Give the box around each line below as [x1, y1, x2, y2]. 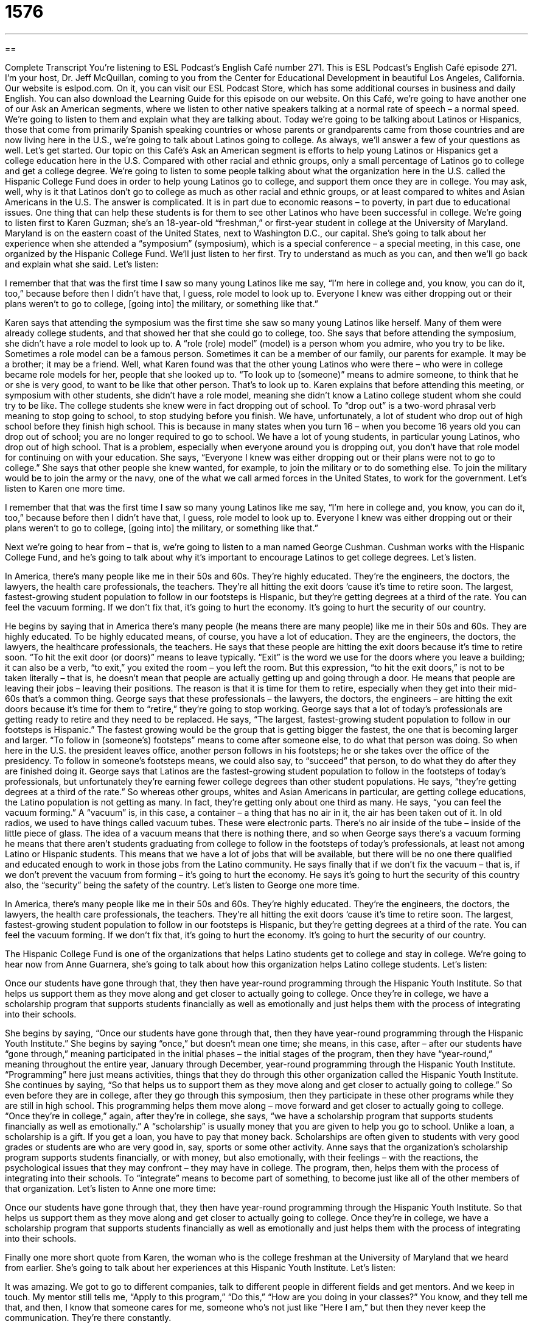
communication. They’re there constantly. [5, 1312, 172, 1323]
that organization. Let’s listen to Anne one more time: [5, 1183, 216, 1194]
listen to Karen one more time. [5, 483, 125, 494]
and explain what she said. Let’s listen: [5, 258, 159, 269]
